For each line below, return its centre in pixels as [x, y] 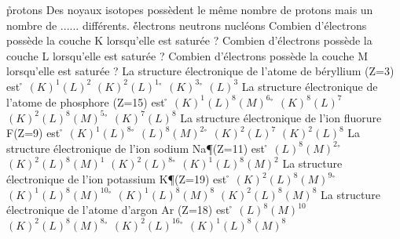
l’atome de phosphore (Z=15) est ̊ [88, 101]
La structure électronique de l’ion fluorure [281, 117]
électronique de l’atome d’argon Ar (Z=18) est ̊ [120, 210]
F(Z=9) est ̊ [35, 133]
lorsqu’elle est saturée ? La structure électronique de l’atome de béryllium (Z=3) [200, 71]
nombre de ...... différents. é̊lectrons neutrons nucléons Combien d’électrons [187, 25]
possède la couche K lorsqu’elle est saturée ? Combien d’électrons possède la [189, 40]
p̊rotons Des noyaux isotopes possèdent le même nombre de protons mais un [190, 9]
